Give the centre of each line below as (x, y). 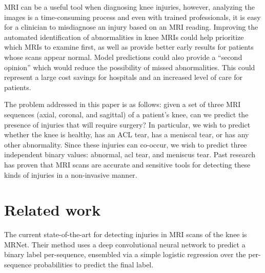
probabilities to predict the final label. (94, 264)
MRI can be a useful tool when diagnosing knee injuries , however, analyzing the (129, 7)
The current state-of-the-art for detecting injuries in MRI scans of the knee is (126, 234)
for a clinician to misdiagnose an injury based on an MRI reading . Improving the (131, 27)
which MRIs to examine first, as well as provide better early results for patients (129, 47)
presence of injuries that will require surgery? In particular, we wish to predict (127, 124)
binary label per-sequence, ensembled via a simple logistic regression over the (125, 254)
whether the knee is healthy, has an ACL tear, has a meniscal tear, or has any (127, 134)
